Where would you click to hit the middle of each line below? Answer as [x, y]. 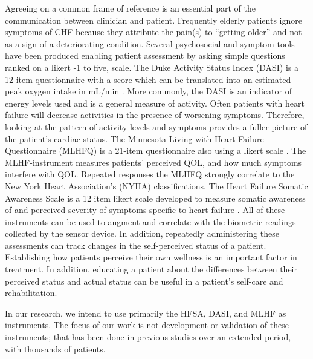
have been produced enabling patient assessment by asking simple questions [145, 55]
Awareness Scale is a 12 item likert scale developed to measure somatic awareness [155, 198]
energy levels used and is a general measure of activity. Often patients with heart [155, 103]
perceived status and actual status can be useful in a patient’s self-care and [144, 281]
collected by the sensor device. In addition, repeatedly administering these [142, 233]
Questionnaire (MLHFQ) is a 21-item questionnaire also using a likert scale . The [156, 150]
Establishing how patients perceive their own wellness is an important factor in [151, 257]
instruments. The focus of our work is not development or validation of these [147, 325]
